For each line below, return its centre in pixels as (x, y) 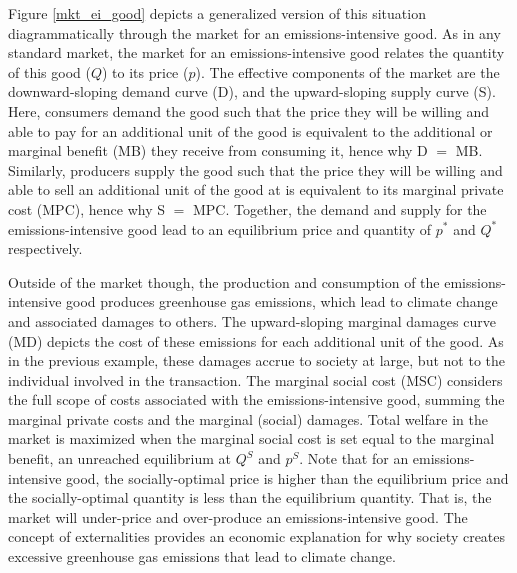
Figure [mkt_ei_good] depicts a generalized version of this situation (217, 13)
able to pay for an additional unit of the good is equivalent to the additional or (250, 130)
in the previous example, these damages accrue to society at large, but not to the (256, 360)
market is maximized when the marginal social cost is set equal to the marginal (251, 438)
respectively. (45, 248)
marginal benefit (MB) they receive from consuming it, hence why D (218, 150)
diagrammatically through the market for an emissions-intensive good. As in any (254, 32)
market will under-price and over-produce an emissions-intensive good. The (238, 516)
